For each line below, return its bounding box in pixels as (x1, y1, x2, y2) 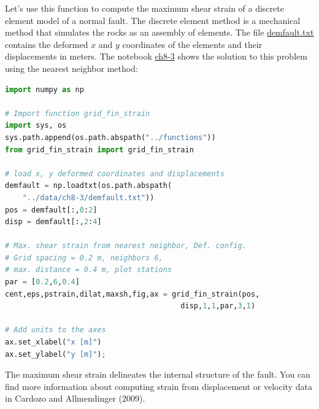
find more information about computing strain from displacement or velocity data (5, 380, 312, 392)
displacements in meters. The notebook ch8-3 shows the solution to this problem (5, 50, 307, 63)
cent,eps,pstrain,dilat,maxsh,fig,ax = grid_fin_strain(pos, (5, 289, 260, 298)
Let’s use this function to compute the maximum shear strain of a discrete (5, 2, 284, 14)
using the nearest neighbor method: (5, 61, 138, 74)
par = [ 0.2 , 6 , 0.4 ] (5, 278, 80, 287)
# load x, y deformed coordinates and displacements (5, 169, 225, 178)
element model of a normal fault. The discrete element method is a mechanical (5, 14, 301, 26)
